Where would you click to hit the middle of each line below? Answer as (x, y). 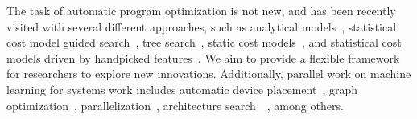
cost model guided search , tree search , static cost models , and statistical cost (204, 42)
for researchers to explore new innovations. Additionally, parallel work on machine (209, 74)
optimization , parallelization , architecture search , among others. (175, 105)
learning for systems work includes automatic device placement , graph (182, 89)
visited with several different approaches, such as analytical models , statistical (202, 26)
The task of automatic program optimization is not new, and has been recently (201, 10)
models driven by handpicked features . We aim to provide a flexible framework (203, 57)
